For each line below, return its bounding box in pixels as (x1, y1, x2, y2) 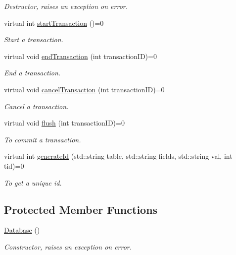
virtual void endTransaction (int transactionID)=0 (4, 51, 157, 61)
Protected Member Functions (4, 201, 158, 217)
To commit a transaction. (4, 134, 81, 144)
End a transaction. (4, 67, 61, 78)
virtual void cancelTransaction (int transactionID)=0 (4, 84, 165, 94)
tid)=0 (4, 160, 24, 171)
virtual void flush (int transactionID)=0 (4, 118, 125, 128)
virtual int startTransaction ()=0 (4, 17, 104, 28)
